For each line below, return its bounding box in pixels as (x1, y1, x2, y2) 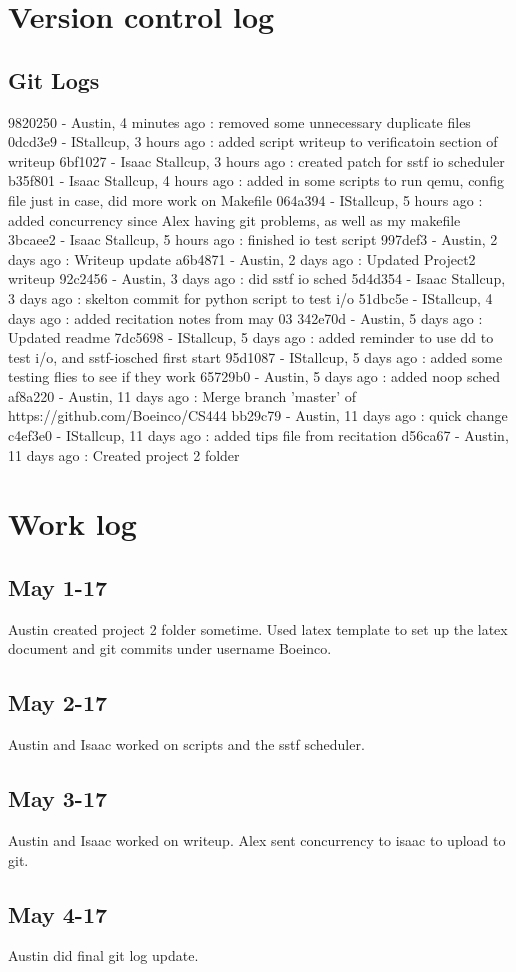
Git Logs (8, 64, 100, 95)
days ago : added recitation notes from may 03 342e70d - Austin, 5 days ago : (8, 307, 483, 328)
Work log (8, 503, 137, 544)
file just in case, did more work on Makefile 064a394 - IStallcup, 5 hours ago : (8, 189, 483, 210)
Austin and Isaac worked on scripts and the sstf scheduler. (8, 734, 365, 755)
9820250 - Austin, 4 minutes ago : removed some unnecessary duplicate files (8, 111, 471, 132)
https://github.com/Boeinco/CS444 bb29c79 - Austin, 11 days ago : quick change (8, 405, 508, 426)
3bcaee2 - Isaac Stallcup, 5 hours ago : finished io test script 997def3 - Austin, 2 (8, 229, 498, 250)
